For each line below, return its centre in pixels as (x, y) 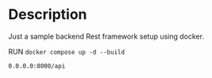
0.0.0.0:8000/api (37, 66)
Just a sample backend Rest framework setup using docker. (106, 36)
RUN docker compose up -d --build (67, 51)
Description (48, 15)
